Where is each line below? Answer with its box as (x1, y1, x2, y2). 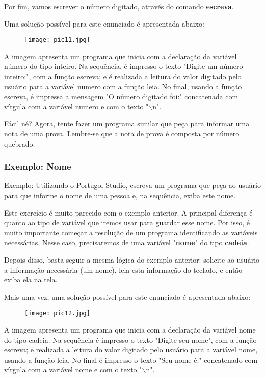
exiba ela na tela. (4, 274, 58, 285)
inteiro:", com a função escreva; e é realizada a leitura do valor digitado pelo (4, 71, 242, 82)
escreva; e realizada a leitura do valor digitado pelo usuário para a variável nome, (4, 344, 258, 355)
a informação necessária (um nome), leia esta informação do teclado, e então (4, 264, 243, 275)
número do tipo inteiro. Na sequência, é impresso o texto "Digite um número (4, 61, 243, 72)
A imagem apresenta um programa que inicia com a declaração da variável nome (4, 324, 256, 335)
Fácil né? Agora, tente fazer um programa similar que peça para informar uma (4, 118, 250, 129)
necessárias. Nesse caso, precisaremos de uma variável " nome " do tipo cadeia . (4, 237, 249, 248)
